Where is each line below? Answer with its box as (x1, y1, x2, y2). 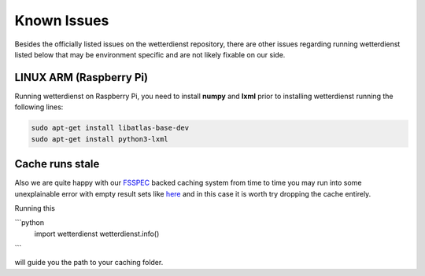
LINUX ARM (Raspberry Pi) (14, 71, 149, 84)
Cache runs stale (14, 157, 100, 171)
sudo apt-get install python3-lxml (31, 134, 168, 143)
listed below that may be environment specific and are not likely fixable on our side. (14, 50, 286, 59)
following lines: (14, 102, 64, 112)
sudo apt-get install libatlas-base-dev (31, 123, 189, 133)
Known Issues (14, 12, 109, 29)
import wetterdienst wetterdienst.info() (34, 229, 160, 238)
